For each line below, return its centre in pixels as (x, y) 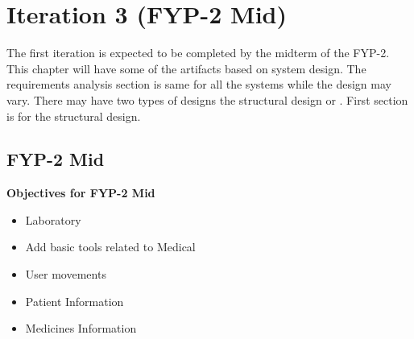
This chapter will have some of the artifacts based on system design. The (186, 68)
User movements (66, 274)
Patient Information (75, 301)
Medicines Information (81, 328)
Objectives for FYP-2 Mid (81, 193)
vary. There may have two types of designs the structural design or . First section (207, 99)
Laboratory (53, 219)
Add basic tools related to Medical (110, 247)
